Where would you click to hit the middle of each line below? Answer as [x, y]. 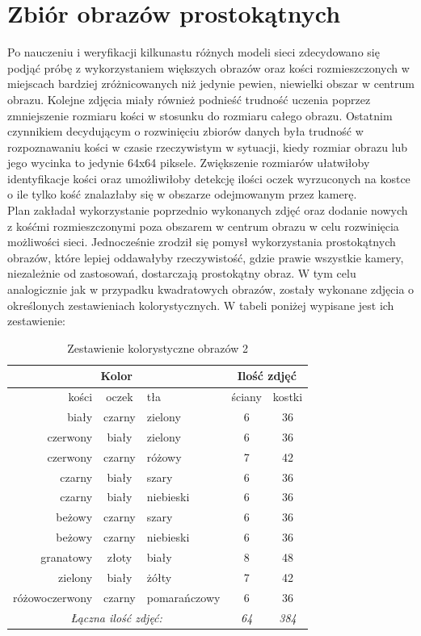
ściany [246, 397]
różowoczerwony [53, 597]
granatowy [67, 557]
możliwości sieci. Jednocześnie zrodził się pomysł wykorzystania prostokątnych [202, 242]
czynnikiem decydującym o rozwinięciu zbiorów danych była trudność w [185, 131]
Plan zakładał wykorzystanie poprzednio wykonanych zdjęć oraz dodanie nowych [208, 210]
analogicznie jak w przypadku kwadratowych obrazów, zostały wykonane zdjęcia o [211, 289]
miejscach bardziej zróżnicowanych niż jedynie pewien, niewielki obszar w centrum [211, 84]
